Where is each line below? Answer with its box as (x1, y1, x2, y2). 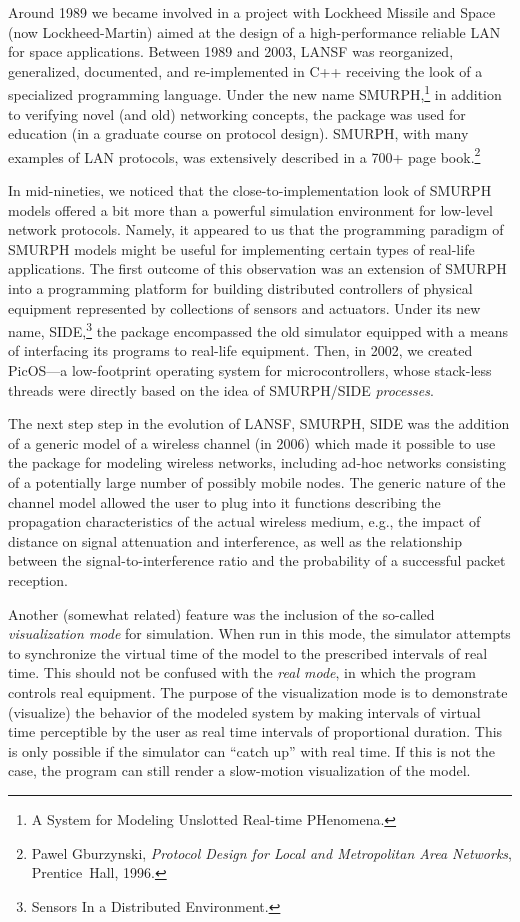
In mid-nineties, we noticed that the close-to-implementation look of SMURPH (8, 180, 492, 201)
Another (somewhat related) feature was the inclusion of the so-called (8, 603, 435, 624)
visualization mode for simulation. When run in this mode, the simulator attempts (8, 623, 511, 644)
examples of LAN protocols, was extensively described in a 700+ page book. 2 (8, 143, 481, 167)
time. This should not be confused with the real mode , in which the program (8, 662, 476, 683)
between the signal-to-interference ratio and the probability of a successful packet (8, 550, 506, 571)
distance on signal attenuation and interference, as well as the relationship (8, 530, 462, 551)
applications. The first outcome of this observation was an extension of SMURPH (8, 258, 507, 279)
